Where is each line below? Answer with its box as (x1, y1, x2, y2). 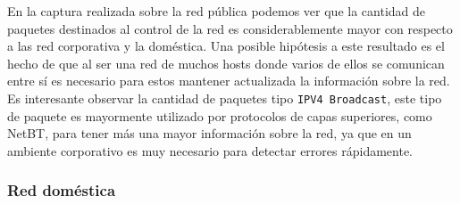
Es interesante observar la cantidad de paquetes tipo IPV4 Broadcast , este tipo (7, 88, 442, 107)
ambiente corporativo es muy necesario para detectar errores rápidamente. (7, 141, 413, 159)
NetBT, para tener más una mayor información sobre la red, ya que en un (7, 124, 412, 143)
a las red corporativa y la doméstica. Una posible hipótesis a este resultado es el (7, 37, 445, 55)
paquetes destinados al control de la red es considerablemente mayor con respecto (7, 19, 453, 37)
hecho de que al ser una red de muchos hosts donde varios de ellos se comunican (7, 53, 445, 72)
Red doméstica (7, 179, 116, 201)
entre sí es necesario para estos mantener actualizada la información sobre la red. (7, 71, 450, 90)
